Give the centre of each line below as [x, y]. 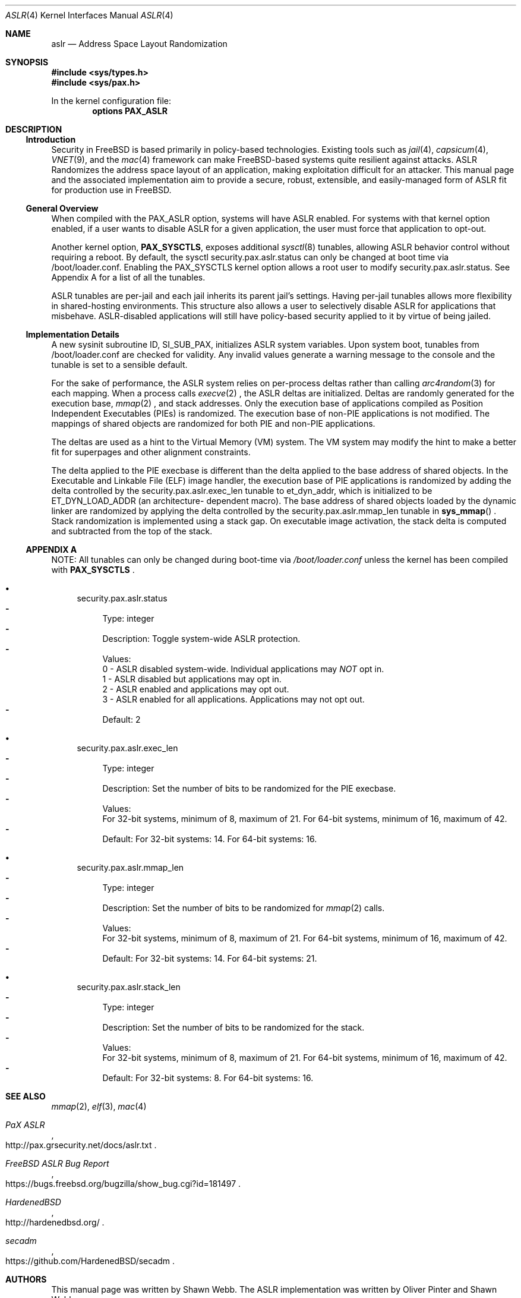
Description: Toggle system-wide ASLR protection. [201, 639]
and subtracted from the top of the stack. [132, 531]
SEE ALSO [26, 1096]
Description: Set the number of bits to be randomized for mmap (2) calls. [244, 908]
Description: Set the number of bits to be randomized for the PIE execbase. [249, 788]
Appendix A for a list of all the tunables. [128, 277]
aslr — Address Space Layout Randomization [139, 44]
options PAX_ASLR [130, 111]
